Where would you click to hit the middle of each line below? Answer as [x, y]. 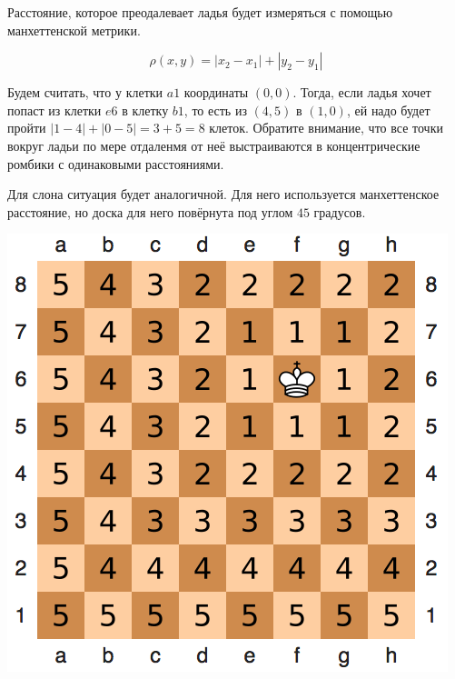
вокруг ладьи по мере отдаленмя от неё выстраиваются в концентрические [214, 145]
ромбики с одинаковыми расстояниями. [116, 163]
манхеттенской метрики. [74, 30]
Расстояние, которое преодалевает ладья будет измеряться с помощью [200, 12]
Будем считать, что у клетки [85, 92]
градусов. [340, 211]
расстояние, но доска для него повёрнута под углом [150, 211]
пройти [27, 128]
